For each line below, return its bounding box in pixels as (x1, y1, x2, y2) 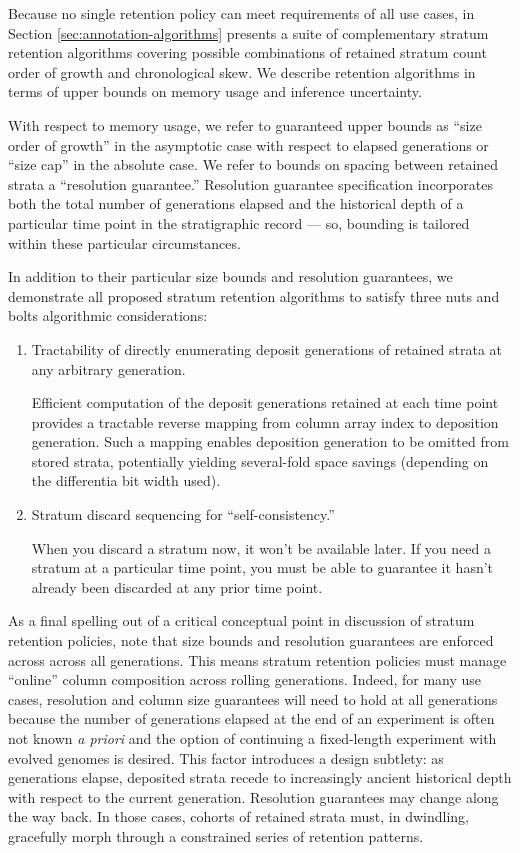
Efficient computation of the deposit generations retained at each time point (31, 392, 499, 413)
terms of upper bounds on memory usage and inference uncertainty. (8, 81, 422, 102)
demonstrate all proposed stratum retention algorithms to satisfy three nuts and (8, 285, 500, 306)
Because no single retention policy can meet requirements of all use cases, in (8, 3, 475, 23)
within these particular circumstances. (8, 232, 241, 253)
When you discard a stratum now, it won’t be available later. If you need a (31, 537, 491, 558)
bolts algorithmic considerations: (8, 305, 208, 326)
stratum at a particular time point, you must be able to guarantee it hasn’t (31, 557, 494, 578)
